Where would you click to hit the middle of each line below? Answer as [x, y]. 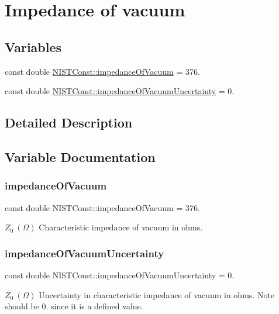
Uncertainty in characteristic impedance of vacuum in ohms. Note [157, 294]
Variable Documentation [80, 156]
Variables [33, 46]
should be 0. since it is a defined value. [74, 306]
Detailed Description [69, 123]
